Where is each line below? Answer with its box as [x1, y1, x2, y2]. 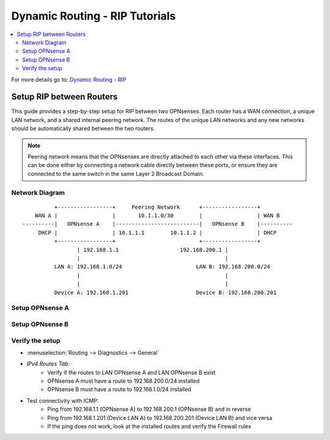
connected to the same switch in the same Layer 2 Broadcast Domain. [28, 170, 205, 177]
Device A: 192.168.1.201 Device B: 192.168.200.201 [54, 289, 277, 296]
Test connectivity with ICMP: [26, 397, 99, 404]
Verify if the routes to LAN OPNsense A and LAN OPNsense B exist [47, 369, 216, 376]
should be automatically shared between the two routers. [11, 125, 155, 132]
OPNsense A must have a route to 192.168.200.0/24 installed [47, 377, 200, 384]
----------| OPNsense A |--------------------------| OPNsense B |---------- [22, 220, 293, 228]
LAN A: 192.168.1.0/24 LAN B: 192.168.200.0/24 [54, 263, 271, 270]
